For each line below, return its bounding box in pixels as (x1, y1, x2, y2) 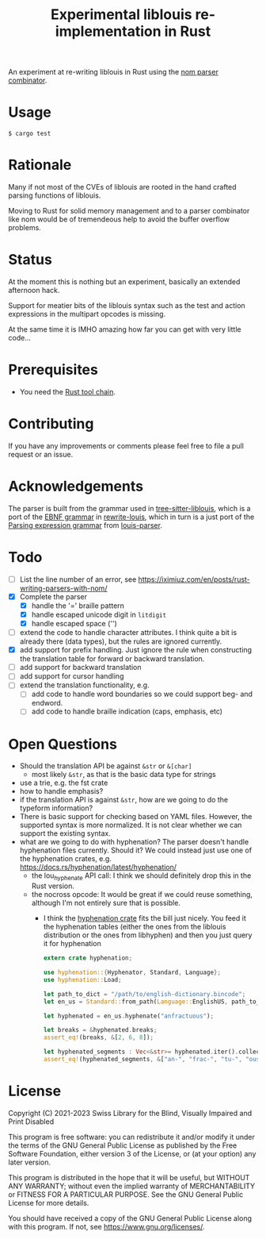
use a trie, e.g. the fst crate (19, 778, 108, 787)
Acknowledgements (8, 478, 144, 495)
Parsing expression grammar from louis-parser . (8, 520, 162, 529)
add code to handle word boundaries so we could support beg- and (31, 689, 253, 699)
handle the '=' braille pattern (31, 601, 125, 610)
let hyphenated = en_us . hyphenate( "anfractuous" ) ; (43, 1012, 215, 1020)
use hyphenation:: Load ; (43, 975, 122, 983)
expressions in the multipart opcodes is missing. (8, 310, 166, 318)
